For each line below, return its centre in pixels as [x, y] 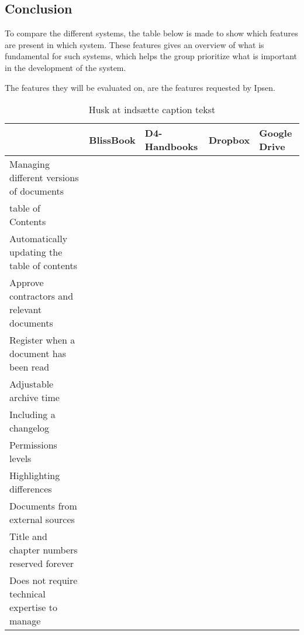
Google [276, 133]
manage [25, 621]
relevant [26, 310]
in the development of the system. [65, 67]
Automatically [39, 239]
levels [20, 459]
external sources [42, 519]
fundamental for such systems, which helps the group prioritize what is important [151, 56]
